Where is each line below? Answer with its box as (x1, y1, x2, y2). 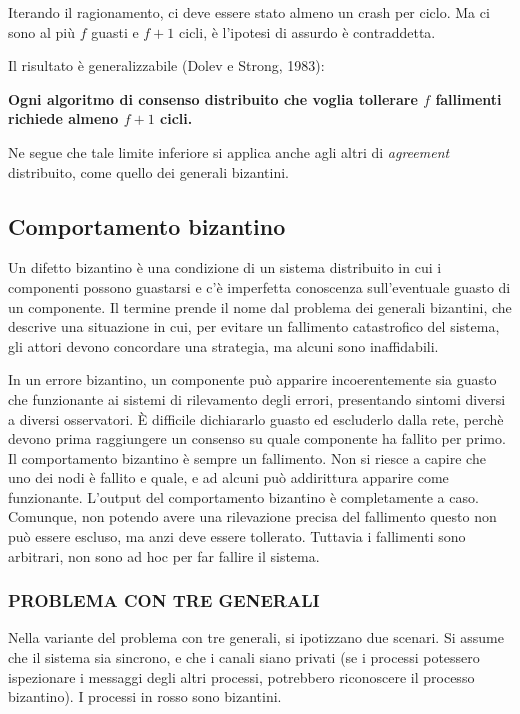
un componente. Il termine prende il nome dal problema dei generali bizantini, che (8, 296, 512, 317)
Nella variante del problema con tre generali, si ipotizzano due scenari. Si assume (8, 627, 504, 648)
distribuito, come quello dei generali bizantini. (8, 161, 289, 182)
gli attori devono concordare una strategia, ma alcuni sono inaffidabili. (8, 335, 439, 356)
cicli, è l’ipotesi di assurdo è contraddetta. (179, 21, 436, 42)
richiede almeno (8, 108, 119, 129)
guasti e (91, 21, 139, 42)
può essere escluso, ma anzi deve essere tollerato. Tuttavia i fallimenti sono (8, 526, 466, 547)
